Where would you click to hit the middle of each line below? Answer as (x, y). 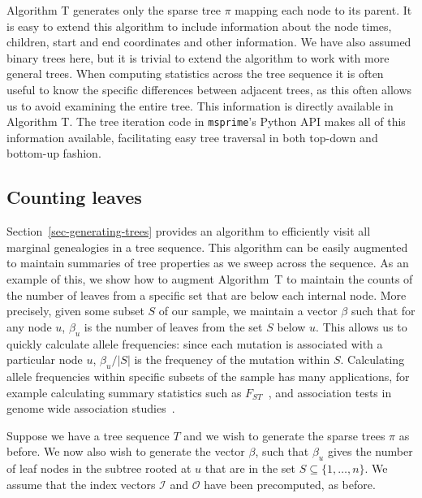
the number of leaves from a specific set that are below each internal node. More (207, 294)
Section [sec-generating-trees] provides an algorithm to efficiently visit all (189, 231)
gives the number (370, 451)
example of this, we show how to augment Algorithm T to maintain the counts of (210, 278)
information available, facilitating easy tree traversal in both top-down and (192, 137)
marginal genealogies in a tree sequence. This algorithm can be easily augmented (207, 247)
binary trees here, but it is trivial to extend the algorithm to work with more (198, 57)
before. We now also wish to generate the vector (126, 451)
